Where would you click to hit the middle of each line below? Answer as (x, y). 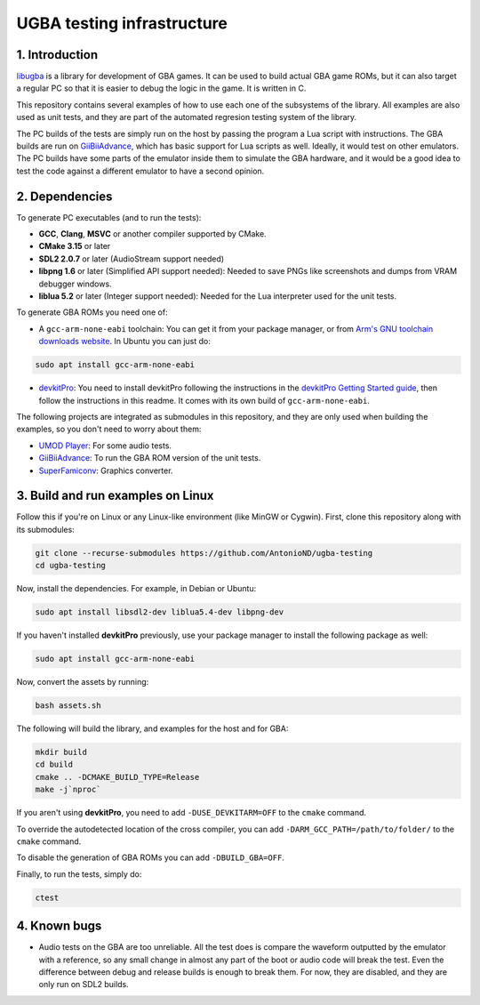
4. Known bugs (59, 926)
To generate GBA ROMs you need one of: (92, 312)
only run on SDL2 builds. (84, 985)
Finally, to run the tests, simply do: (79, 874)
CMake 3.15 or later (75, 246)
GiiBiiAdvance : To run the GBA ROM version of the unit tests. (150, 458)
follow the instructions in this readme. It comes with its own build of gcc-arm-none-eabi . (204, 400)
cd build (54, 764)
